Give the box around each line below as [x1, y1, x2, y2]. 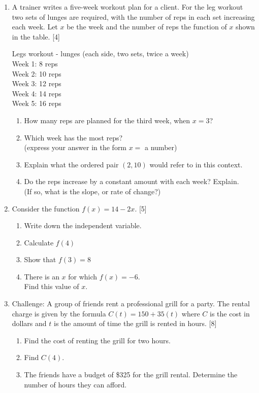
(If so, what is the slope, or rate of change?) [24, 186, 161, 196]
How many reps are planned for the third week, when [24, 115, 190, 125]
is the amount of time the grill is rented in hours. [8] [53, 318, 217, 329]
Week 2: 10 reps [12, 68, 61, 79]
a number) [145, 142, 177, 153]
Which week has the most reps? [24, 132, 123, 142]
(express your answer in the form [24, 142, 127, 153]
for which [68, 271, 98, 281]
